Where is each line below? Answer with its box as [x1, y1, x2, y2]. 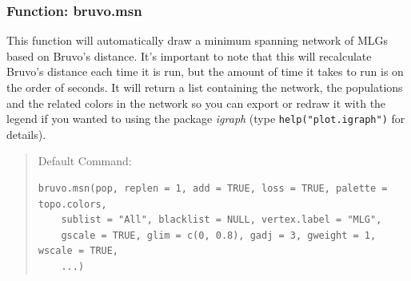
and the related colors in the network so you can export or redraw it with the [6, 94, 386, 111]
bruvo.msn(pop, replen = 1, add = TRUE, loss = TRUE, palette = [38, 183, 388, 195]
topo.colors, [38, 198, 107, 210]
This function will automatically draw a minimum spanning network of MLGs [6, 32, 389, 49]
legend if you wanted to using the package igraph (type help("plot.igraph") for [6, 110, 405, 127]
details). [6, 125, 46, 142]
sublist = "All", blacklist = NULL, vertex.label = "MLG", [61, 214, 382, 226]
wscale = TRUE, [38, 245, 119, 257]
